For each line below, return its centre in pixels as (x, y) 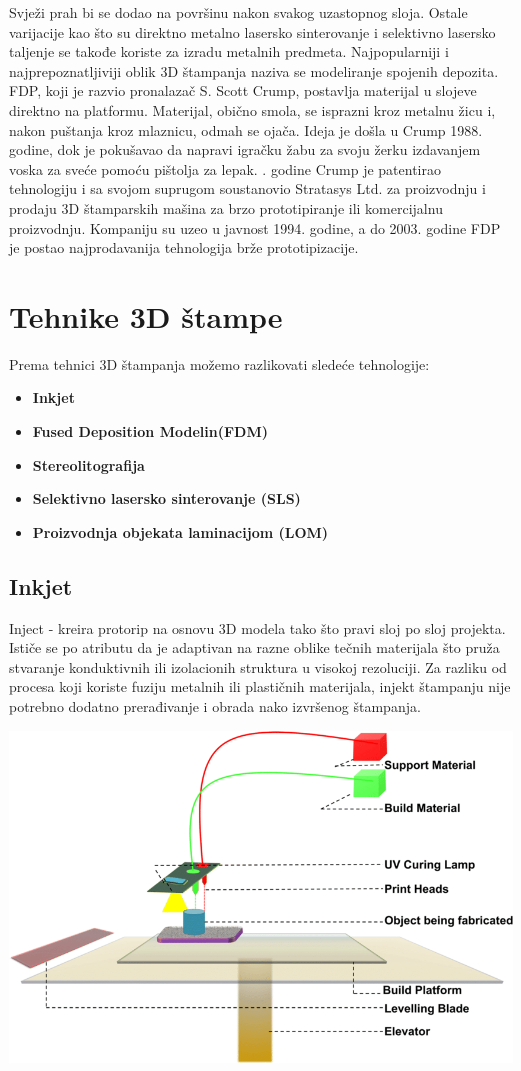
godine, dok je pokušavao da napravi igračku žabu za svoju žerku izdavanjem (245, 149)
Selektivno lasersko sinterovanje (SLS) (166, 498)
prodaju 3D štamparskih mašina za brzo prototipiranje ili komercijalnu (226, 207)
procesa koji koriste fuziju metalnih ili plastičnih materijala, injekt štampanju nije (260, 686)
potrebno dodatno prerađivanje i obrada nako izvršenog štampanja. (215, 705)
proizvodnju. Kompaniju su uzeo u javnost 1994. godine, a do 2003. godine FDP (255, 227)
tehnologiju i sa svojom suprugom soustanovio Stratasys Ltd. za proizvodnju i (247, 188)
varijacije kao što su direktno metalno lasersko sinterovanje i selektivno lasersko (252, 31)
